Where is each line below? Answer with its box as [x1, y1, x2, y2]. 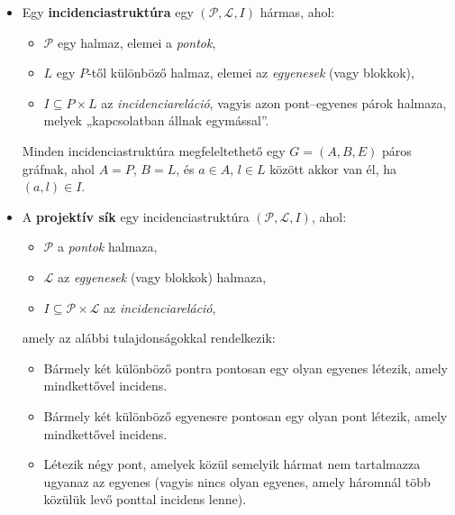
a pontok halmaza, [57, 237, 158, 256]
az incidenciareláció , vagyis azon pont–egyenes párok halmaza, [101, 93, 447, 112]
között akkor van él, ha [269, 159, 397, 178]
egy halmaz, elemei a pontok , [57, 32, 216, 51]
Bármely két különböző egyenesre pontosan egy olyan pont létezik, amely [43, 406, 448, 425]
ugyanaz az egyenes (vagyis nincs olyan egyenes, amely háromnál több [43, 472, 431, 491]
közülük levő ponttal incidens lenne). [43, 490, 247, 509]
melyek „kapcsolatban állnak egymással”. [43, 111, 269, 130]
